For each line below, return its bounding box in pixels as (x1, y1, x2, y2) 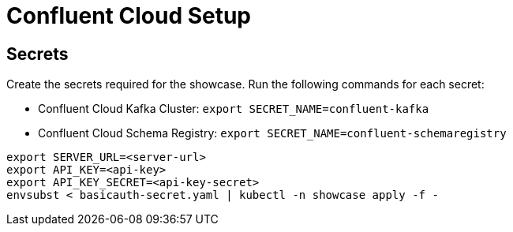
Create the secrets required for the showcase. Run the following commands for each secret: (6, 77, 485, 92)
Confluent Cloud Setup (6, 2, 252, 29)
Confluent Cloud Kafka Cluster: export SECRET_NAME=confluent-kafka (38, 102, 429, 116)
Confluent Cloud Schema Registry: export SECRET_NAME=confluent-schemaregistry (38, 126, 507, 140)
